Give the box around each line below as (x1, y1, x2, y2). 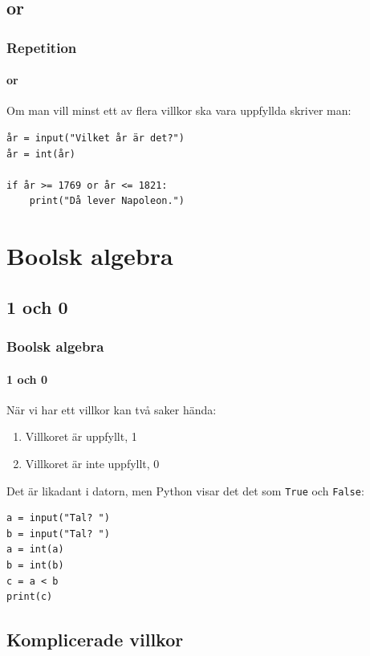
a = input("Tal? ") (6, 512, 110, 524)
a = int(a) (6, 544, 64, 556)
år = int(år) (6, 148, 75, 160)
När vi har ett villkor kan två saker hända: (6, 401, 217, 418)
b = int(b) (6, 560, 64, 571)
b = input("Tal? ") (6, 528, 110, 540)
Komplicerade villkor (6, 627, 184, 652)
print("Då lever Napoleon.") (29, 195, 185, 207)
